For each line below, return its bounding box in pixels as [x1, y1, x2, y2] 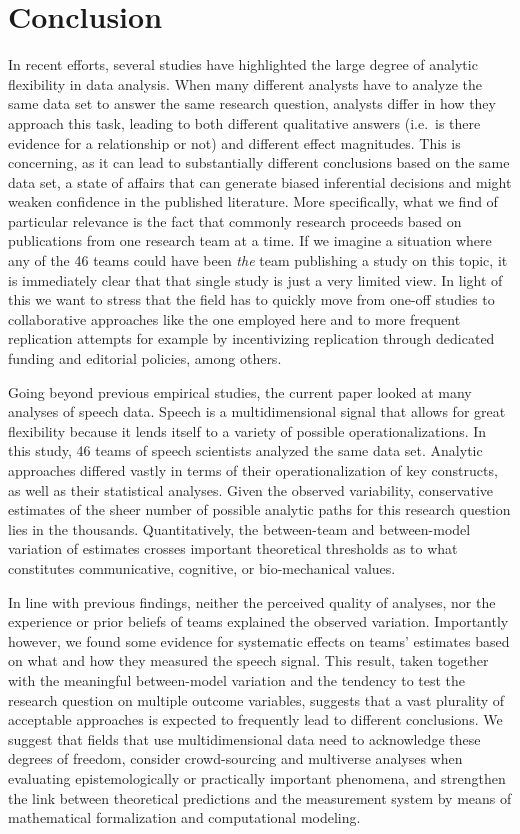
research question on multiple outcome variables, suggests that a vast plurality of [8, 689, 505, 710]
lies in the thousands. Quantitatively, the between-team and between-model [8, 518, 471, 539]
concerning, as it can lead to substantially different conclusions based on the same [8, 152, 510, 173]
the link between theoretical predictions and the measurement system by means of [8, 787, 512, 808]
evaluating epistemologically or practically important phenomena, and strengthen [8, 767, 506, 788]
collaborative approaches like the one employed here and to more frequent [8, 308, 461, 329]
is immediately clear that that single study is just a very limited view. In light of [8, 269, 503, 290]
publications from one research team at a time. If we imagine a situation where [8, 230, 492, 251]
